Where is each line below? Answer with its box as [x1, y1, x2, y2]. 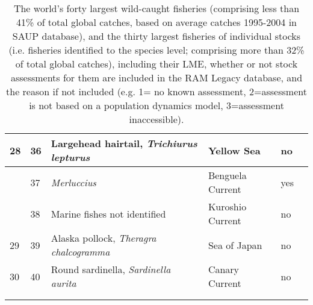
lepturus [51, 150, 90, 164]
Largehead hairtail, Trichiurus [51, 136, 197, 150]
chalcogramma [51, 245, 110, 259]
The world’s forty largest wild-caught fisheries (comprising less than [13, 1, 300, 15]
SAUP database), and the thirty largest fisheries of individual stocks [12, 29, 301, 43]
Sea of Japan [208, 237, 262, 252]
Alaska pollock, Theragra [51, 231, 156, 245]
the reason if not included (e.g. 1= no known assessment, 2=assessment [6, 84, 307, 98]
